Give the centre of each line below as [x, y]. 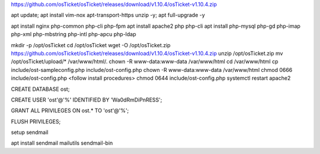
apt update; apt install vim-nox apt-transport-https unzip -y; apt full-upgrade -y [108, 15]
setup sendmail [30, 132]
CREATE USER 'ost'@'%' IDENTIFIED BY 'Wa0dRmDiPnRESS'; [87, 100]
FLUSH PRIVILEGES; [36, 122]
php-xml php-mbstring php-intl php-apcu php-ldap [73, 34]
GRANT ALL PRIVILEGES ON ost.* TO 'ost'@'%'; [70, 111]
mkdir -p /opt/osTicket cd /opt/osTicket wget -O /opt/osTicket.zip [91, 45]
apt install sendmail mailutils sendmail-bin [62, 143]
